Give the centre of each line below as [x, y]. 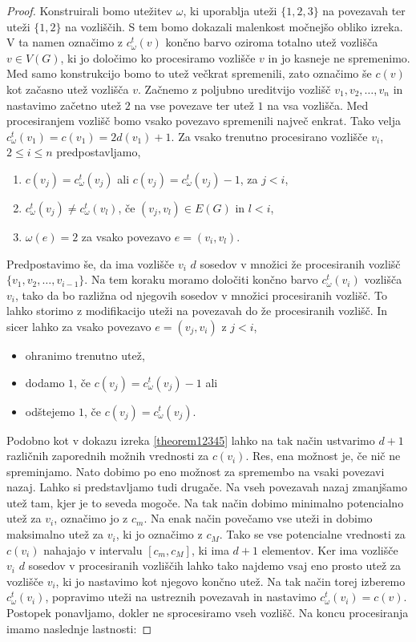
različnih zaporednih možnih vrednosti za [108, 456]
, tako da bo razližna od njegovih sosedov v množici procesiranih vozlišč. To [201, 295]
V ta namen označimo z [65, 42]
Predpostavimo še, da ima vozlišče [91, 263]
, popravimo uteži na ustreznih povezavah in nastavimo [181, 597]
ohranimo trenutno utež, [85, 355]
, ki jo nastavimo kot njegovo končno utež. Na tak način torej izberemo [230, 581]
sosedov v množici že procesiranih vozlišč [300, 263]
